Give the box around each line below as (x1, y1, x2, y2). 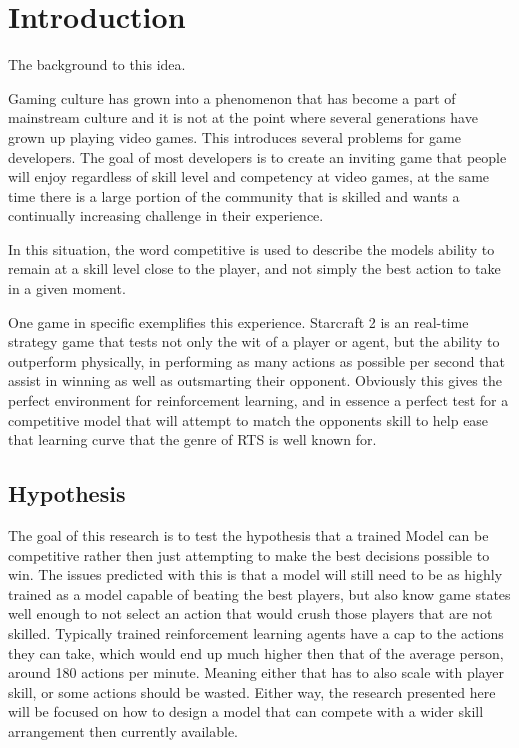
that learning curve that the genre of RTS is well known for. (8, 429, 377, 450)
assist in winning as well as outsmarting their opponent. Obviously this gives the (8, 370, 502, 391)
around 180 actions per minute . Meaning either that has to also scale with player (8, 662, 504, 683)
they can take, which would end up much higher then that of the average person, (8, 642, 504, 663)
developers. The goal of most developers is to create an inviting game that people (8, 146, 507, 167)
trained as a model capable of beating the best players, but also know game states (8, 583, 511, 604)
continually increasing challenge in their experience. (8, 205, 324, 226)
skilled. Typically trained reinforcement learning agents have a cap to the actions (8, 622, 504, 643)
